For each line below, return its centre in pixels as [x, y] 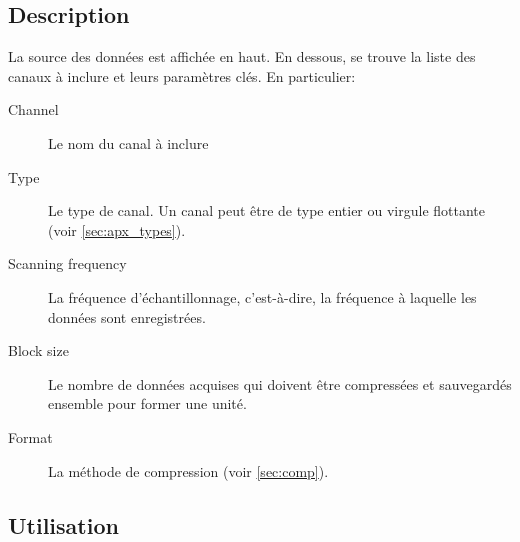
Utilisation [63, 524]
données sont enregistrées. [127, 316]
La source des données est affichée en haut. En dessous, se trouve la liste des [242, 56]
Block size [38, 350]
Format [30, 436]
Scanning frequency [67, 263]
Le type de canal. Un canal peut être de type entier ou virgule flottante [267, 210]
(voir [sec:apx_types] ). [117, 229]
